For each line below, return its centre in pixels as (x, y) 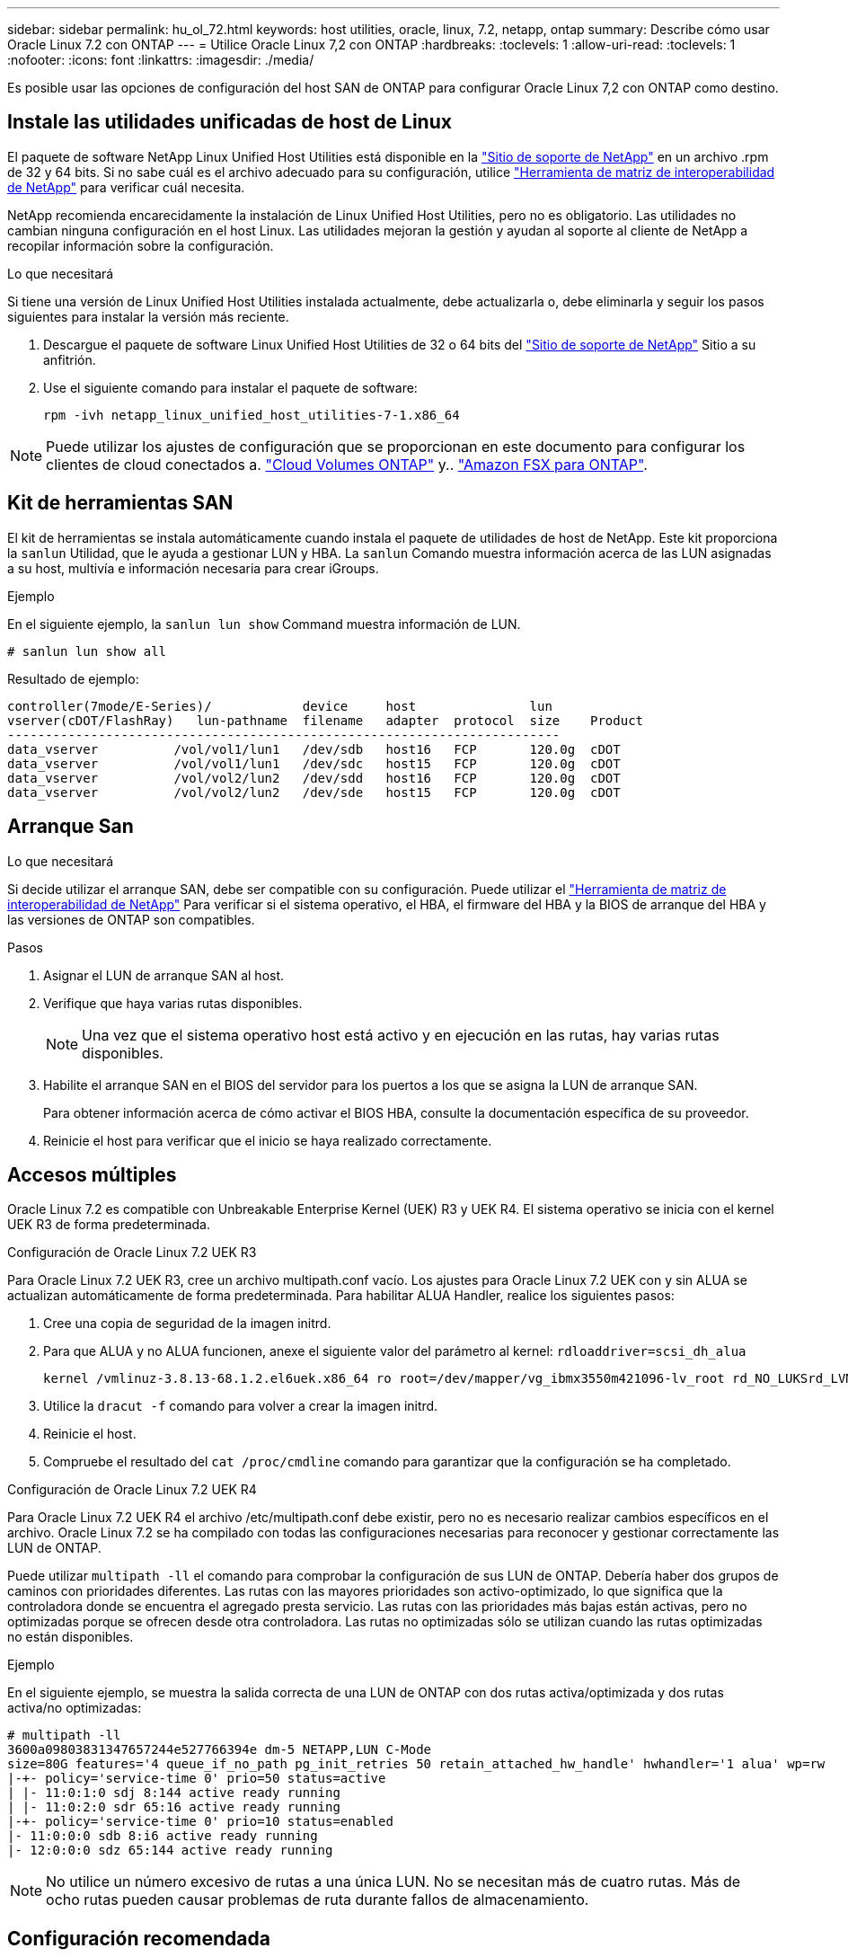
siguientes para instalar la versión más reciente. (148, 316)
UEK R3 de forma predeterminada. (109, 1225)
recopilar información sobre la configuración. (141, 245)
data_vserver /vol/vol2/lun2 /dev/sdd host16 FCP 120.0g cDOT (314, 778)
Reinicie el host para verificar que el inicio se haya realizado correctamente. (268, 1140)
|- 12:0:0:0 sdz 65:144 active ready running (170, 1851)
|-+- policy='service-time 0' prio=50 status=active (197, 1779)
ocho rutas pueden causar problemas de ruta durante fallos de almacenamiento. (318, 1900)
